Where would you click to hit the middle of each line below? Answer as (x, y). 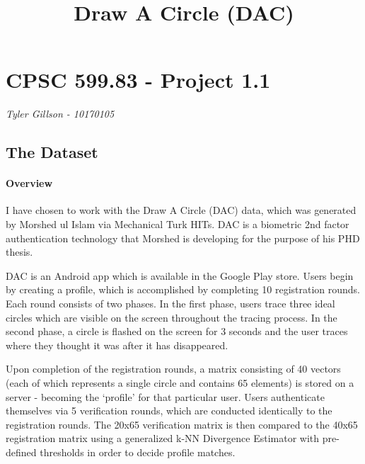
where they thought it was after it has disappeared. (117, 345)
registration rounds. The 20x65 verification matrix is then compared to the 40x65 (182, 424)
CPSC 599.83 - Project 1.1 (138, 80)
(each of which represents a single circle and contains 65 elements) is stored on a (180, 383)
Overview (29, 183)
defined (21, 452)
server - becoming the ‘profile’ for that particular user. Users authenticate (165, 396)
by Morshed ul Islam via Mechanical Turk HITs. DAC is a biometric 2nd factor (178, 224)
